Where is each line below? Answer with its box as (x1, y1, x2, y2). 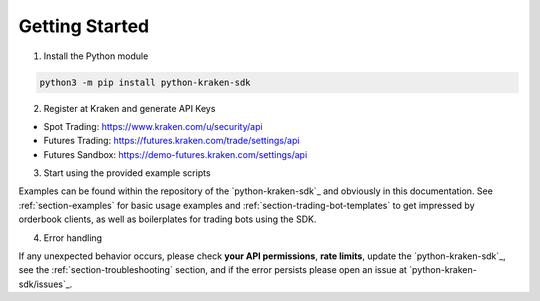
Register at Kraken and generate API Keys (43, 102, 216, 114)
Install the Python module (43, 50, 149, 62)
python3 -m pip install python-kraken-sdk (39, 76, 251, 88)
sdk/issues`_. (18, 278, 73, 290)
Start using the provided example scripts (43, 167, 211, 179)
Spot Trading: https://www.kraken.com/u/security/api (43, 120, 264, 132)
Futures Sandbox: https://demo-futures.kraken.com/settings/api (43, 148, 308, 160)
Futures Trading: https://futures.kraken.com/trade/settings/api (43, 135, 300, 147)
